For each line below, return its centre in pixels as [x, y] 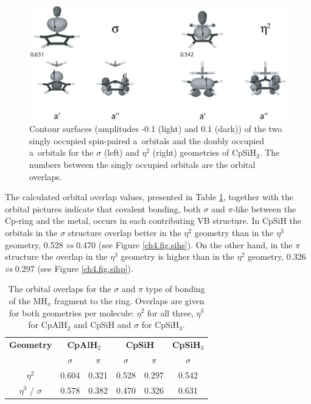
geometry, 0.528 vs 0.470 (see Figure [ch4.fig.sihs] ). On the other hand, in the [149, 244]
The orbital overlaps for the [60, 289]
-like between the [264, 208]
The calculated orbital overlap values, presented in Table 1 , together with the [149, 197]
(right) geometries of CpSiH [204, 152]
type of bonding [175, 289]
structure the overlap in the [56, 256]
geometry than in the [234, 232]
